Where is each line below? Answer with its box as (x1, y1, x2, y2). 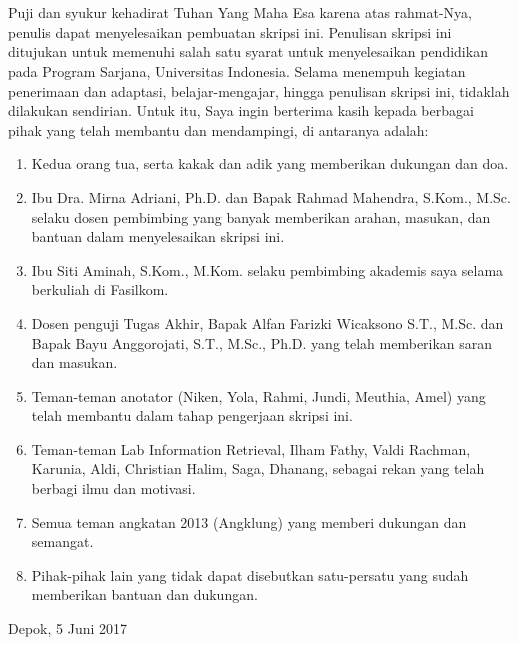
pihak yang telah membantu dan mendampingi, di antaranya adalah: (8, 119, 429, 140)
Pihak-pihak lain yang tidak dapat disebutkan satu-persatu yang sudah (31, 564, 469, 585)
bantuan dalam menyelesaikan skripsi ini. (31, 226, 285, 247)
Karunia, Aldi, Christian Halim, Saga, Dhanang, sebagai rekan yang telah (31, 458, 485, 479)
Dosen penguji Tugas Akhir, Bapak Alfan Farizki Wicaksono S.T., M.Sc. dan (31, 312, 504, 333)
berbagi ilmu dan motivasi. (31, 478, 196, 499)
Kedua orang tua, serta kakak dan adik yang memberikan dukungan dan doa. (31, 153, 509, 174)
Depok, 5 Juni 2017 (8, 618, 128, 639)
